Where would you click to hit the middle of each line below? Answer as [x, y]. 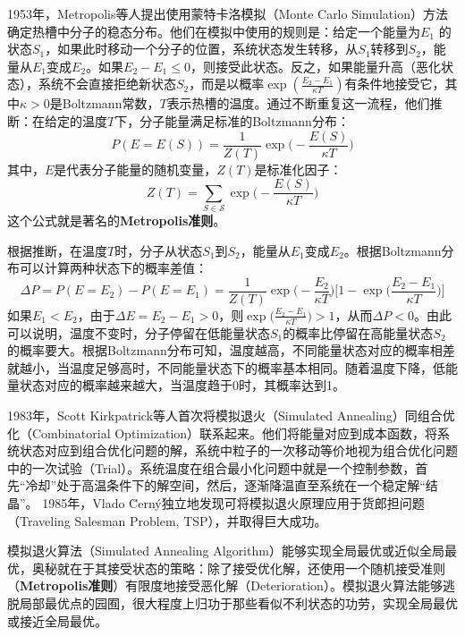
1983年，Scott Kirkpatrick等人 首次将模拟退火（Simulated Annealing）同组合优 [231, 416]
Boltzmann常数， [111, 103]
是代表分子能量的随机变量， [135, 169]
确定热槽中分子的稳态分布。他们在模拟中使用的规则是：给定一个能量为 [214, 31]
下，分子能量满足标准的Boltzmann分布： [232, 120]
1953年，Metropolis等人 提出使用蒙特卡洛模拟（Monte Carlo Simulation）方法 [228, 13]
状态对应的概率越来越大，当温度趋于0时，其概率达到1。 [182, 385]
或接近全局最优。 [57, 620]
